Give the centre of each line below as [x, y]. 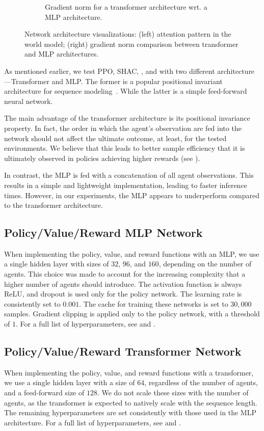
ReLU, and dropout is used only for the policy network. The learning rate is [123, 294]
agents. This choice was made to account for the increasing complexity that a [125, 274]
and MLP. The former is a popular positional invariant [137, 81]
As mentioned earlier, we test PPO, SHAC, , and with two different [110, 71]
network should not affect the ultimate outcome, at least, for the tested [115, 138]
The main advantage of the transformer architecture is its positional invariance [127, 118]
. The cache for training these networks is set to [154, 303]
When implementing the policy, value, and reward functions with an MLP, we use [132, 253]
